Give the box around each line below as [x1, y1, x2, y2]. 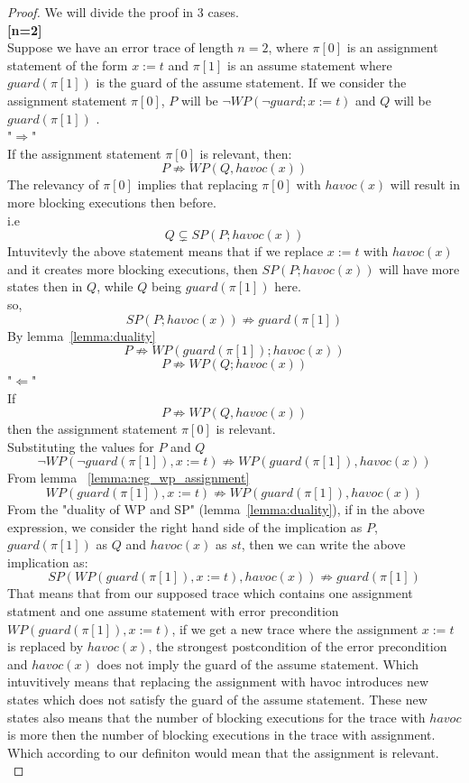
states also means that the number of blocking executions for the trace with [7, 707, 426, 726]
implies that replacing [137, 175, 258, 194]
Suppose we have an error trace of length [7, 38, 234, 57]
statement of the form [7, 55, 128, 74]
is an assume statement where [226, 55, 392, 74]
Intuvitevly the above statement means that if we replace [7, 242, 324, 261]
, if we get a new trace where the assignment [171, 619, 418, 638]
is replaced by [7, 637, 84, 656]
